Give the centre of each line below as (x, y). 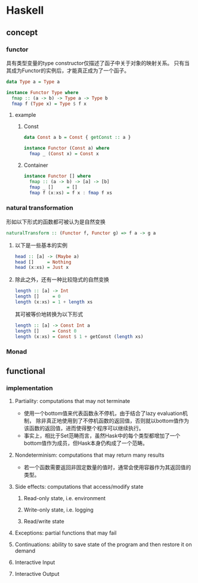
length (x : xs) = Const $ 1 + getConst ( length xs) (79, 337)
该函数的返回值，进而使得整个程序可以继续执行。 (84, 428)
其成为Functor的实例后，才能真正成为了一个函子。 (68, 70)
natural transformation (40, 208)
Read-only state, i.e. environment (65, 498)
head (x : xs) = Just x (42, 268)
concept (22, 32)
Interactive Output (37, 574)
